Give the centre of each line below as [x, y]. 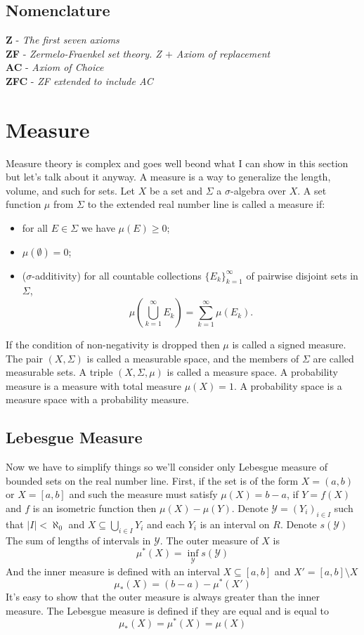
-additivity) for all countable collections [117, 275]
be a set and [176, 190]
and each [166, 524]
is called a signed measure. [289, 345]
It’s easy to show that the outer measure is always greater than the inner [163, 597]
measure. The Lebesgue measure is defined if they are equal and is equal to [167, 610]
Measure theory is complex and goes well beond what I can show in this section [177, 163]
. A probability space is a [288, 385]
